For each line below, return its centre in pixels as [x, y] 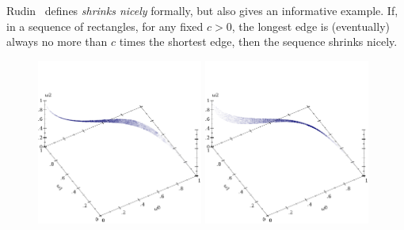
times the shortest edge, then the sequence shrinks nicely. [258, 41]
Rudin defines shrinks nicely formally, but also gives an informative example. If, [202, 10]
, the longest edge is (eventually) [311, 26]
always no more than [57, 41]
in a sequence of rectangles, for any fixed [105, 26]
